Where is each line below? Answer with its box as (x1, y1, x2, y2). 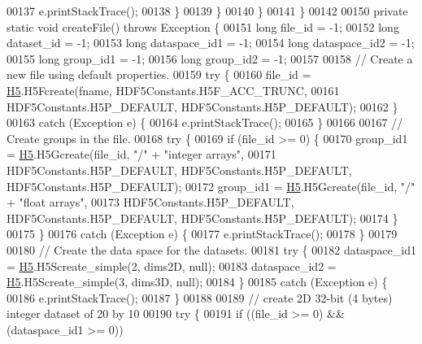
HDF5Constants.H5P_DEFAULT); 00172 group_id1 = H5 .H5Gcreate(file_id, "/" (7, 177, 415, 194)
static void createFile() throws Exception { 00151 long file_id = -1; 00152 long (7, 18, 399, 35)
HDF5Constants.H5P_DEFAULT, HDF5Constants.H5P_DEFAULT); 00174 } (7, 209, 398, 226)
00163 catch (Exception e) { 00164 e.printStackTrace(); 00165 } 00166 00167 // (7, 114, 403, 131)
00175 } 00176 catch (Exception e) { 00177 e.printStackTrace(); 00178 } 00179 (7, 225, 398, 242)
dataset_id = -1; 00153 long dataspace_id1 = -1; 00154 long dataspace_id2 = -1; (7, 34, 415, 51)
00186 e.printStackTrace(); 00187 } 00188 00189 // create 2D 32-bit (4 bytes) (7, 289, 393, 306)
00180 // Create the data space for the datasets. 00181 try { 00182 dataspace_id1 (7, 241, 417, 258)
